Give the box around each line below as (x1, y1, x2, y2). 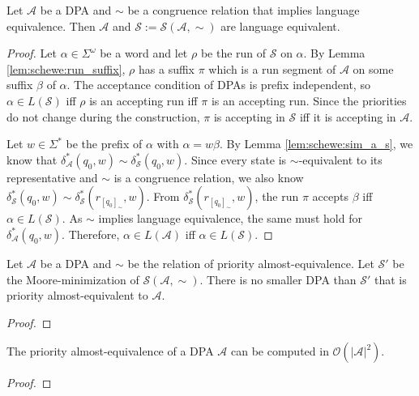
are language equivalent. (220, 17, 340, 34)
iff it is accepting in (299, 108, 396, 125)
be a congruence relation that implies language (127, 2, 360, 18)
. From (146, 188, 180, 205)
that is (374, 270, 407, 287)
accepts (312, 188, 349, 205)
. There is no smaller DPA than (199, 270, 357, 287)
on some (353, 60, 394, 77)
